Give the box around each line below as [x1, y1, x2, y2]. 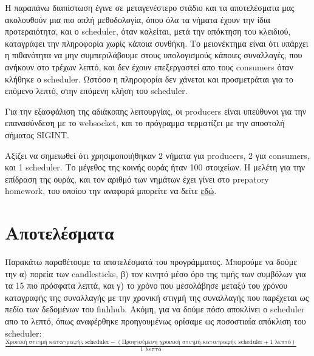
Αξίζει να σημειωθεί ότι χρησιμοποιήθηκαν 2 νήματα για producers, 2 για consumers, [5, 149, 310, 161]
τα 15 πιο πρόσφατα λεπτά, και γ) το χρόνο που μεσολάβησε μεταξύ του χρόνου [5, 279, 288, 292]
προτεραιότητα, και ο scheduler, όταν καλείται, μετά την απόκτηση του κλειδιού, [5, 25, 291, 38]
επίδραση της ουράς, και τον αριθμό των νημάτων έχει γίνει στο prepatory [5, 172, 269, 185]
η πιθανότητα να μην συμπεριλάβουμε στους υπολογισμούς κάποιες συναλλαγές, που [5, 49, 302, 61]
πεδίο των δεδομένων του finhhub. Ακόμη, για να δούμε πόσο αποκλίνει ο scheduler [5, 303, 305, 315]
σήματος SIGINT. [5, 128, 69, 141]
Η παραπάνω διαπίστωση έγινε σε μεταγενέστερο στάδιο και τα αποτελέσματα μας [5, 1, 295, 13]
